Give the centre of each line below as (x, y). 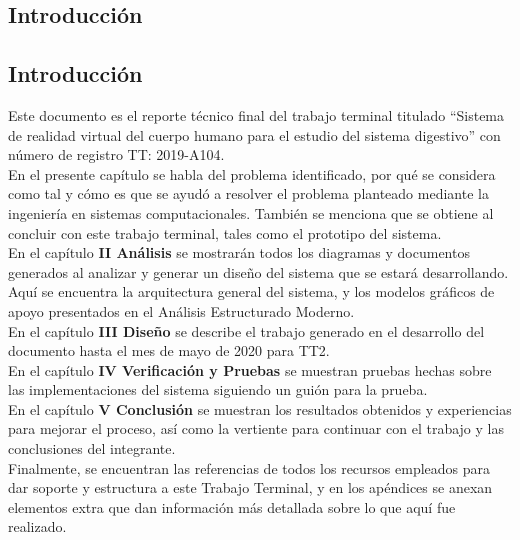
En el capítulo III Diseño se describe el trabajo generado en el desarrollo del (246, 330)
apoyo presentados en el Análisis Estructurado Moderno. (181, 310)
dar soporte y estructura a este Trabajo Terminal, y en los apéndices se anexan (250, 487)
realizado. (37, 526)
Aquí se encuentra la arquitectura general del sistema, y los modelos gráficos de (251, 291)
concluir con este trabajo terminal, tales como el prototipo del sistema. (225, 232)
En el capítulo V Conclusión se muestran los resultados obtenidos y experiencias (260, 408)
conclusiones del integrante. (92, 448)
